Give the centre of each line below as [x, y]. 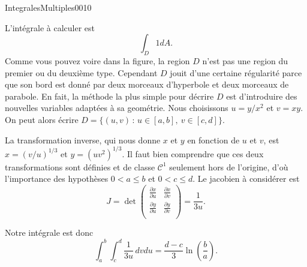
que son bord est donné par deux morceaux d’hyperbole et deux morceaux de [147, 84]
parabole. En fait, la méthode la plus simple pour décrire [109, 96]
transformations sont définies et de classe [80, 166]
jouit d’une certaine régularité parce [236, 72]
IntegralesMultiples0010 [48, 7]
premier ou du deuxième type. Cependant [81, 72]
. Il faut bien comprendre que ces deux [193, 153]
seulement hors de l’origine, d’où [229, 166]
